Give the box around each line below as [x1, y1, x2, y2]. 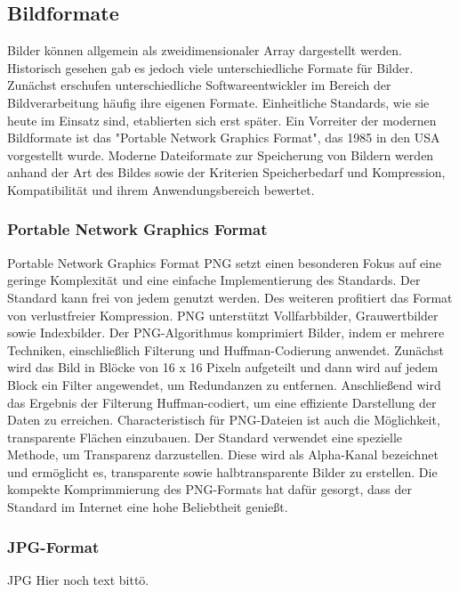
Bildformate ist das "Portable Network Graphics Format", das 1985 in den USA [7, 128, 440, 147]
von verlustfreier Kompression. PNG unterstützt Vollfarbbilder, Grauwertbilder [7, 305, 439, 324]
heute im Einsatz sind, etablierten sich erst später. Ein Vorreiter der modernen [7, 110, 437, 129]
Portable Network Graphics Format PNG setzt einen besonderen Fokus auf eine [7, 253, 441, 272]
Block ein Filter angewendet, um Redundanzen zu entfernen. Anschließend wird [7, 375, 441, 393]
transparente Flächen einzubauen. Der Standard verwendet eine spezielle [7, 427, 403, 446]
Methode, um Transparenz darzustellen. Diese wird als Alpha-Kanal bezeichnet [7, 445, 439, 464]
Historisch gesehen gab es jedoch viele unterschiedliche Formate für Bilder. [7, 58, 414, 77]
